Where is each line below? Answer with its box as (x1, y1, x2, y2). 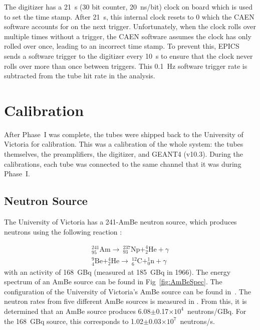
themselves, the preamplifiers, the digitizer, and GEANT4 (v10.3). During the (4, 149, 243, 159)
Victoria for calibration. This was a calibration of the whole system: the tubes (4, 139, 243, 149)
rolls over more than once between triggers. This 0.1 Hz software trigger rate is (4, 60, 247, 71)
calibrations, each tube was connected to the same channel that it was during (4, 158, 241, 169)
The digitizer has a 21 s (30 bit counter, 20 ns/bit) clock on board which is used (4, 2, 252, 12)
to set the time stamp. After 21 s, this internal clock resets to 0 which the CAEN (4, 11, 254, 22)
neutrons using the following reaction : (4, 226, 122, 237)
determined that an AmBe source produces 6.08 (4, 305, 151, 316)
